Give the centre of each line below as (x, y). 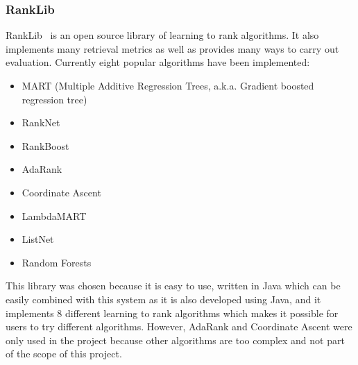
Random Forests (57, 262)
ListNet (38, 239)
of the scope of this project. (64, 354)
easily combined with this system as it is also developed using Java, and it (163, 299)
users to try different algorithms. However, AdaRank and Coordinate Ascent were (179, 326)
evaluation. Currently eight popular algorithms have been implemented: (158, 62)
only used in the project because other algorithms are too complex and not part (175, 340)
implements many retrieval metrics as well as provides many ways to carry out (172, 48)
